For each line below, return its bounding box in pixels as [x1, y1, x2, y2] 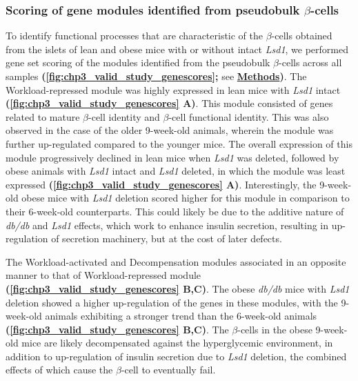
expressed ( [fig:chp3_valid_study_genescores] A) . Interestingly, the [6, 177, 317, 191]
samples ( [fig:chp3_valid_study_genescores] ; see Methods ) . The [6, 69, 307, 83]
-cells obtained [271, 28, 332, 43]
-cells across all [279, 55, 342, 70]
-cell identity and [88, 109, 160, 124]
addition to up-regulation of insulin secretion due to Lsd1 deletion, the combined [6, 349, 347, 363]
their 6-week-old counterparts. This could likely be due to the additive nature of [6, 204, 344, 218]
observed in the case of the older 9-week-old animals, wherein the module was [6, 123, 334, 137]
